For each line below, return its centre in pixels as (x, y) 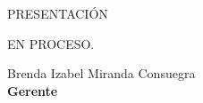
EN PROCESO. (51, 43)
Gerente (33, 90)
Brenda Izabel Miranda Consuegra (101, 73)
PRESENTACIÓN (58, 13)
